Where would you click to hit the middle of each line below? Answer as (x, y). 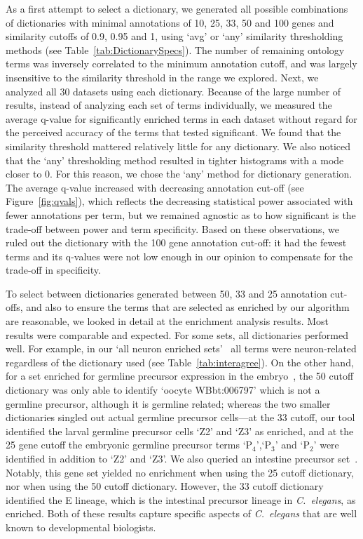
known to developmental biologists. (81, 527)
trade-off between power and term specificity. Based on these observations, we (172, 228)
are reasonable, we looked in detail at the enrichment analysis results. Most (167, 321)
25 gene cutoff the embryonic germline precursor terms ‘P (129, 445)
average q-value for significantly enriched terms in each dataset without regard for (181, 118)
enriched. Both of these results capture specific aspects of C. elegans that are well (181, 513)
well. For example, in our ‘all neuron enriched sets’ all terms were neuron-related (181, 348)
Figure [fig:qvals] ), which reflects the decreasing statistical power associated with (179, 201)
